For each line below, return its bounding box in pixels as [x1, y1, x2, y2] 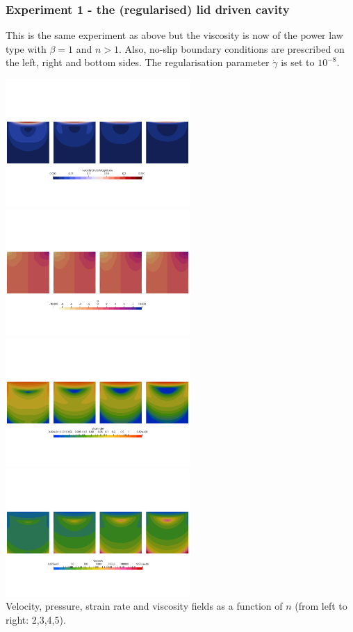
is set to [281, 55, 315, 70]
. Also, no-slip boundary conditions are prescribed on [118, 41, 345, 56]
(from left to [295, 598, 347, 613]
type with [6, 41, 47, 56]
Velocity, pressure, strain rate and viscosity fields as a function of [6, 598, 283, 613]
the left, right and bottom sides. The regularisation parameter [6, 55, 270, 70]
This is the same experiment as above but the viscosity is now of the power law [6, 28, 343, 42]
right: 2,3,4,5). [6, 612, 66, 626]
